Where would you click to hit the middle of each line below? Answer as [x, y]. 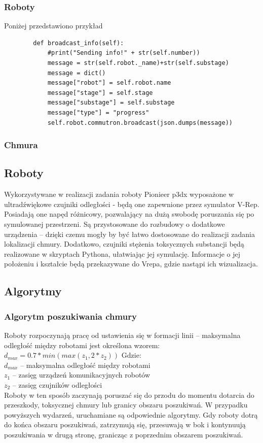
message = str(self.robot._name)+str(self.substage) [138, 63]
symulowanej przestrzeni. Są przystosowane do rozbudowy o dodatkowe [115, 224]
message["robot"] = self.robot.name [109, 83]
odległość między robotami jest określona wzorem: [82, 345]
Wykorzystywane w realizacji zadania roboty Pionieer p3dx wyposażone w [119, 194]
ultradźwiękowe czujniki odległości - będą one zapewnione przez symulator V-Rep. [132, 204]
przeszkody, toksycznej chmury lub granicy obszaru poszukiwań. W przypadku [126, 405]
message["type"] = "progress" [98, 112]
